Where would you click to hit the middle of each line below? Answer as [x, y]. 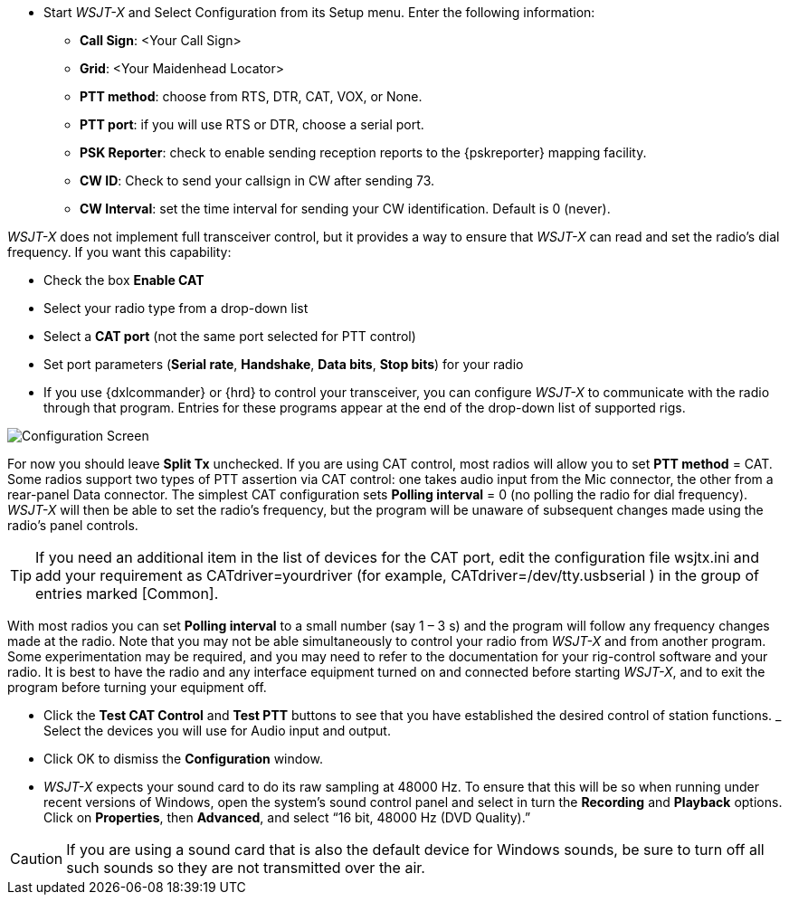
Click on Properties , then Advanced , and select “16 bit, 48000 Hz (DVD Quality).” [287, 817]
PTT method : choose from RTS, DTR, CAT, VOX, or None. [251, 96]
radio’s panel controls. [73, 525]
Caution [37, 859]
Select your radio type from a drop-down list [176, 308]
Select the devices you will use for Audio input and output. [217, 731]
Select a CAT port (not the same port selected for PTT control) [230, 336]
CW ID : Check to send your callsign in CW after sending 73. [257, 180]
